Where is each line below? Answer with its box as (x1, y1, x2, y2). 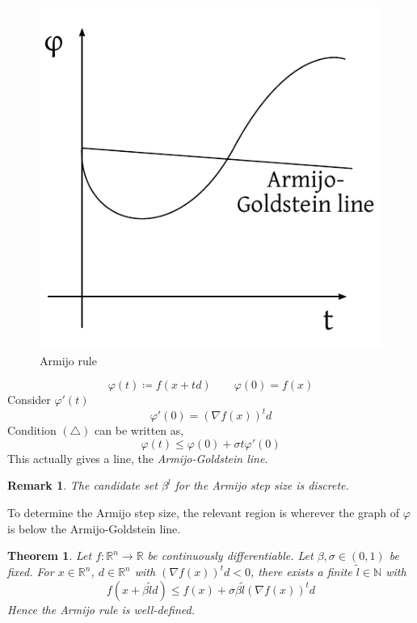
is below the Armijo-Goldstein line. (7, 520, 181, 537)
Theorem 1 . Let (7, 547, 92, 564)
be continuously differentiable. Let (147, 547, 314, 564)
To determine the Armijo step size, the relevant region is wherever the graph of (7, 504, 400, 521)
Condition (7, 422, 57, 439)
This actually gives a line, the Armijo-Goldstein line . (7, 449, 268, 466)
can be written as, (95, 422, 184, 439)
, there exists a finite (250, 563, 352, 580)
